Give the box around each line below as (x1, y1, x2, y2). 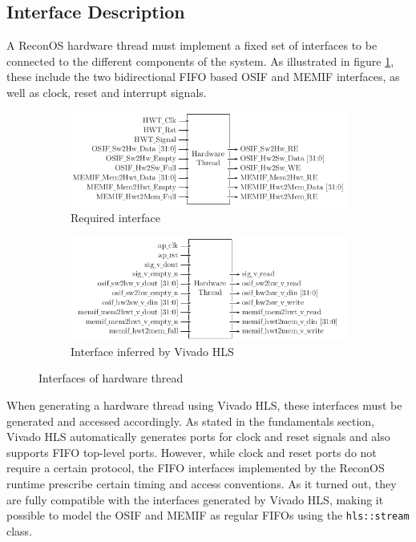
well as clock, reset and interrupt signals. (6, 83, 207, 100)
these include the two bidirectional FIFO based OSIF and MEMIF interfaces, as (6, 68, 400, 85)
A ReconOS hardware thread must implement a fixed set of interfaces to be (6, 37, 378, 54)
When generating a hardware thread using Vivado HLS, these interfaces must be (6, 396, 402, 413)
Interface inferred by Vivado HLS (71, 342, 234, 359)
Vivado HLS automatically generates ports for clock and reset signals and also (6, 428, 390, 445)
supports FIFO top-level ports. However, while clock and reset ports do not (6, 443, 377, 460)
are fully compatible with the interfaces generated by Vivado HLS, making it (6, 491, 384, 508)
